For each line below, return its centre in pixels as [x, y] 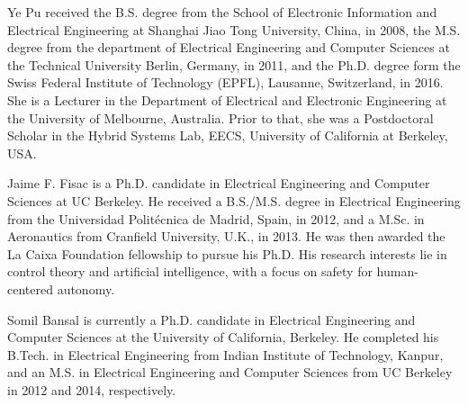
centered [30, 288]
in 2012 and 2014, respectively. [92, 389]
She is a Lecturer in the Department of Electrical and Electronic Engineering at [227, 99]
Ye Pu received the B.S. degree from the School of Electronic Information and [222, 12]
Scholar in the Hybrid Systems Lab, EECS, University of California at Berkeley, [228, 135]
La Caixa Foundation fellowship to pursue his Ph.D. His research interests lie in [227, 253]
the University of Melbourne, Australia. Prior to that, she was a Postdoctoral [220, 117]
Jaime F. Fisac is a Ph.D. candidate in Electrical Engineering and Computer [219, 183]
